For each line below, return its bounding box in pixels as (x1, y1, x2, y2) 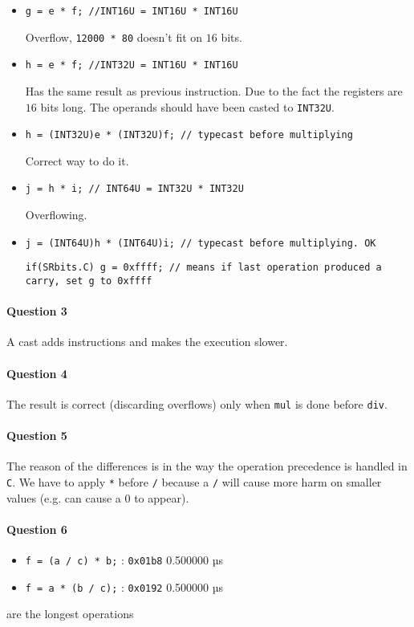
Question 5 (6, 427, 67, 444)
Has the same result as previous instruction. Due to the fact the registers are (25, 82, 403, 99)
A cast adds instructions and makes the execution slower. (6, 333, 288, 350)
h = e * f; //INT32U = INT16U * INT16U (25, 59, 238, 71)
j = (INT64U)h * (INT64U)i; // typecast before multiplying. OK (25, 237, 376, 249)
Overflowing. (25, 206, 87, 223)
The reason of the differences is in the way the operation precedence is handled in (6, 458, 408, 474)
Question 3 (6, 303, 67, 320)
